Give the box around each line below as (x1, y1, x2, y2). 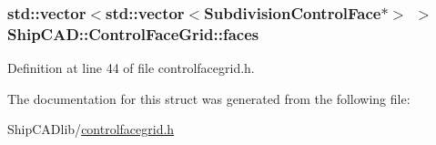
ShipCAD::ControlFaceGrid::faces (7, 22, 259, 45)
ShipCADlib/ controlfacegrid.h (7, 119, 175, 139)
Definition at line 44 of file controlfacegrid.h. (7, 58, 255, 78)
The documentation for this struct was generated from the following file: (7, 88, 411, 108)
